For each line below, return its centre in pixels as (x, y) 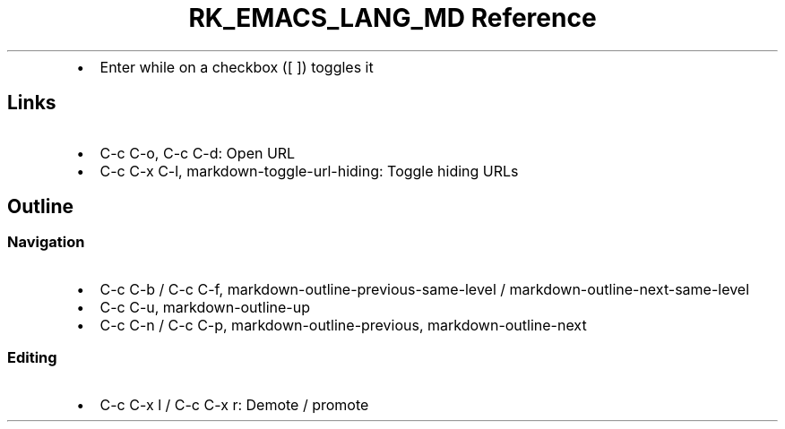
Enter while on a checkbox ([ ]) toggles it (237, 67)
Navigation (46, 242)
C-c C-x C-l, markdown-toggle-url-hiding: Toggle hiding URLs (309, 171)
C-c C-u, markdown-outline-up (205, 307)
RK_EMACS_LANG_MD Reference (392, 18)
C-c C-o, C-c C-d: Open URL (198, 153)
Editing (32, 358)
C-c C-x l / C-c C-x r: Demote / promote (234, 404)
